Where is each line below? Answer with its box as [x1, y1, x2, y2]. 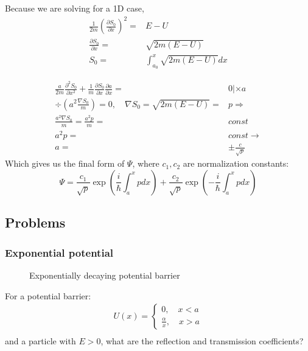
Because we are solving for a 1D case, [5, 2, 144, 14]
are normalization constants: [183, 157, 289, 170]
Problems [5, 213, 66, 232]
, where [132, 157, 159, 170]
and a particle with [5, 335, 76, 347]
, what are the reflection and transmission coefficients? [100, 335, 304, 347]
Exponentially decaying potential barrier [29, 268, 180, 281]
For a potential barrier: [5, 289, 91, 302]
